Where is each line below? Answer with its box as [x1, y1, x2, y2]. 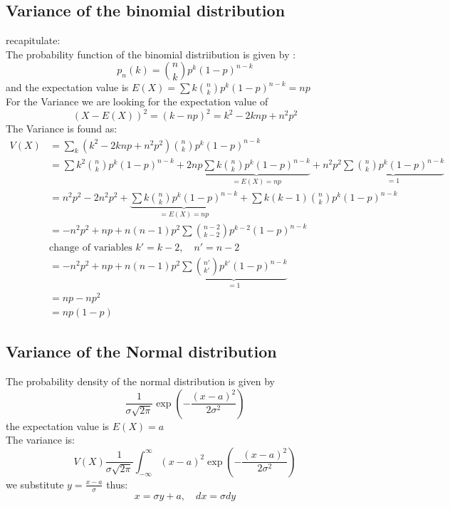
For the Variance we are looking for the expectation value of [6, 94, 268, 109]
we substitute [6, 476, 64, 491]
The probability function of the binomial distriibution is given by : [6, 46, 296, 61]
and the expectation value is [6, 80, 129, 95]
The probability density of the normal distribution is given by [6, 373, 276, 388]
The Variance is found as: [6, 121, 117, 136]
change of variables [49, 243, 132, 254]
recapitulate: [6, 33, 61, 48]
